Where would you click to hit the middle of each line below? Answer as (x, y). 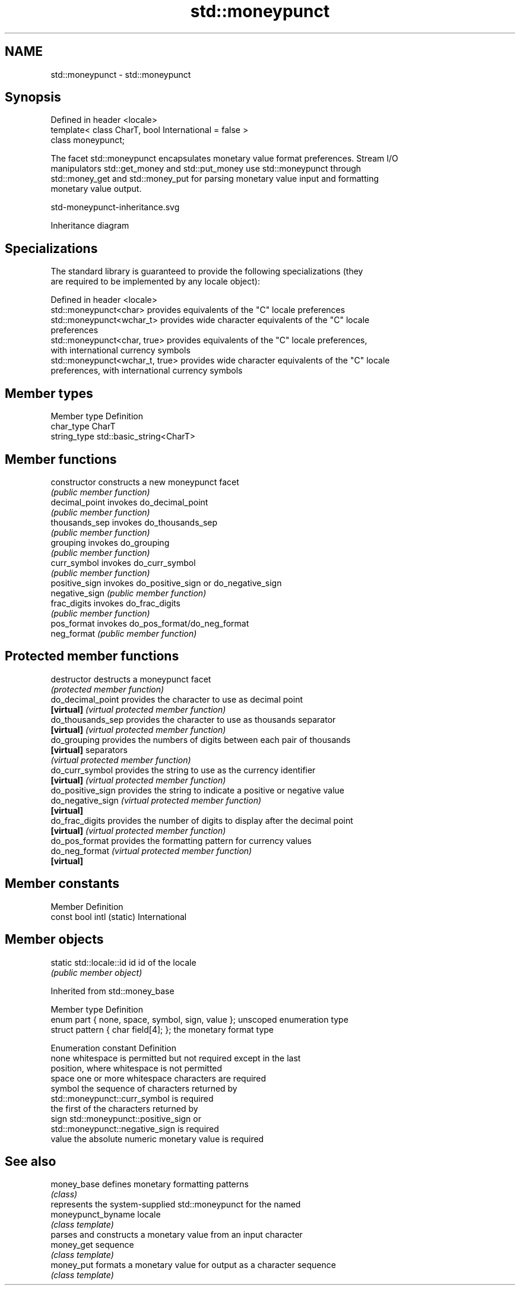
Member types (49, 393)
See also (31, 1161)
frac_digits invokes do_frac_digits (115, 603)
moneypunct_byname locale (106, 1215)
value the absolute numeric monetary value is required (157, 1139)
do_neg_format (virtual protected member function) (151, 850)
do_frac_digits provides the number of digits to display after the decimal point (202, 820)
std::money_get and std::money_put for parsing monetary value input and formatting (215, 179)
